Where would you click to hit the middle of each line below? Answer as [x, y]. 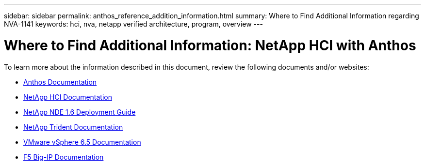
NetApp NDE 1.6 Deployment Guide [80, 112]
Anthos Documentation [60, 82]
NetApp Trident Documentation [73, 127]
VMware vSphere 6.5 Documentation [82, 142]
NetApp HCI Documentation [68, 97]
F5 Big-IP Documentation [64, 157]
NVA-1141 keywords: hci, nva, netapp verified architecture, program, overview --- [133, 24]
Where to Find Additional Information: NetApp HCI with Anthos [210, 45]
